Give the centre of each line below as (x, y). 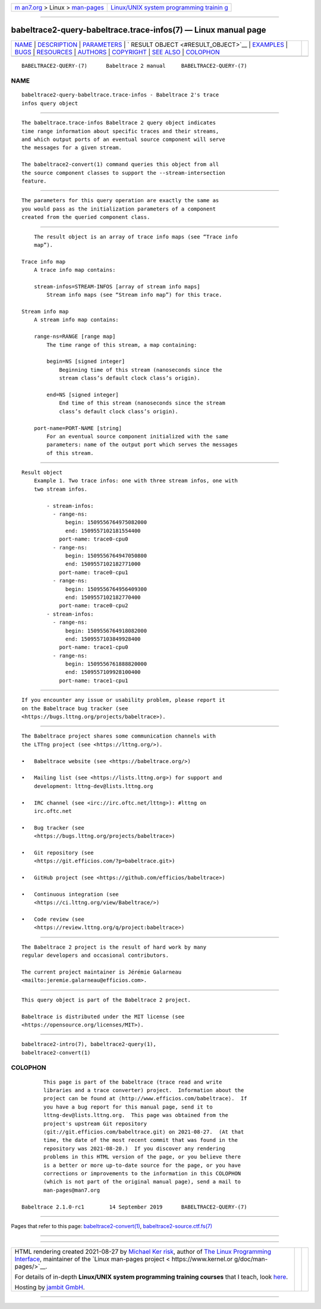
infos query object (50, 103)
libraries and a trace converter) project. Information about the (144, 1090)
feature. (34, 181)
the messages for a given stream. (72, 148)
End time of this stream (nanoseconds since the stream (142, 403)
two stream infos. (61, 489)
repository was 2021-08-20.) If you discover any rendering (134, 1148)
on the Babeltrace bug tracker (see (75, 708)
